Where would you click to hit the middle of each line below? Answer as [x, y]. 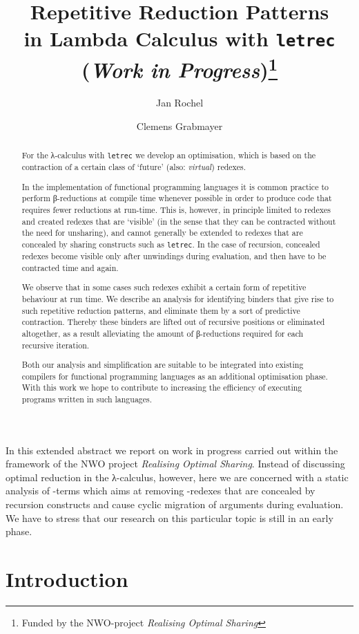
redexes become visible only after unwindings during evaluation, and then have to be [174, 256]
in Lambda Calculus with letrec [179, 38]
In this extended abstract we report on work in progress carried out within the [172, 450]
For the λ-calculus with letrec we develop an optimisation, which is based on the [169, 155]
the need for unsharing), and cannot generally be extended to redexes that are [162, 233]
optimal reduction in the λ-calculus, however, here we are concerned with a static [177, 477]
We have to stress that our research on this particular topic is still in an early [169, 518]
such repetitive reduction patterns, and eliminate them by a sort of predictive [161, 310]
